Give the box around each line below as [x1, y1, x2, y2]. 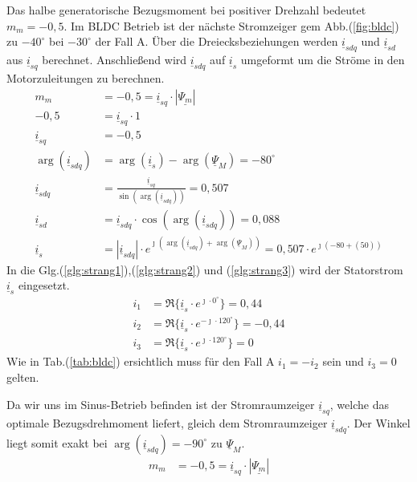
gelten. [6, 368, 39, 385]
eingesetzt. [18, 277, 70, 294]
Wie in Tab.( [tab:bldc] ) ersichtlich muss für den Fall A [6, 353, 275, 370]
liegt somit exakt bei [6, 434, 108, 451]
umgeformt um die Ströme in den [240, 51, 405, 68]
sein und [322, 353, 364, 370]
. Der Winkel [346, 414, 411, 431]
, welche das [329, 395, 389, 412]
